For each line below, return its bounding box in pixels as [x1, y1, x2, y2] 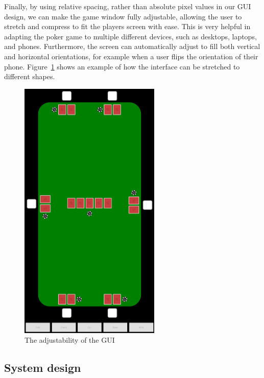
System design [4, 360, 81, 375]
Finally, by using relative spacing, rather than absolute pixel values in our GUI [4, 1, 251, 11]
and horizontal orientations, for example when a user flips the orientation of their [4, 51, 258, 61]
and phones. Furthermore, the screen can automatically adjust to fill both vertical [4, 41, 260, 52]
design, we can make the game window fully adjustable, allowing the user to [4, 11, 242, 21]
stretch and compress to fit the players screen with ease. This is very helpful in [4, 21, 251, 32]
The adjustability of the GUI [25, 335, 115, 345]
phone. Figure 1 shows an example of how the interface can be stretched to [4, 61, 240, 72]
